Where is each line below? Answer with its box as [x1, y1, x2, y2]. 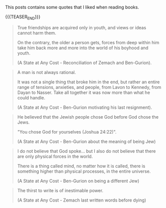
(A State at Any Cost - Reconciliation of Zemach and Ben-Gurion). [17, 60, 152, 66]
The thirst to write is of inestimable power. [17, 187, 104, 193]
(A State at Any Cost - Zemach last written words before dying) [17, 197, 146, 203]
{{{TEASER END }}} [5, 14, 41, 21]
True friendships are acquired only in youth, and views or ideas [17, 24, 146, 30]
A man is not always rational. [17, 69, 76, 75]
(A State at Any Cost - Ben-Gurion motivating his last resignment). [17, 104, 152, 110]
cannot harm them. [17, 30, 56, 36]
